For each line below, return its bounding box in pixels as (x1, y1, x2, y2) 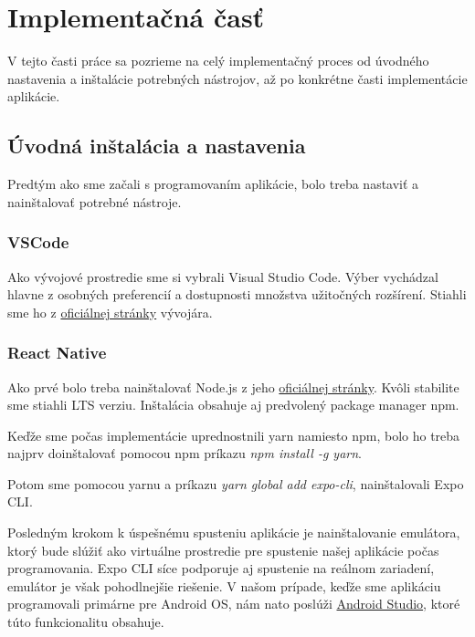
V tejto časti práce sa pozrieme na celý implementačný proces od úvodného (7, 51, 429, 70)
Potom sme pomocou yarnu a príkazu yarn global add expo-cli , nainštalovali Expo (7, 474, 464, 493)
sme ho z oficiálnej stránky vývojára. (7, 302, 213, 321)
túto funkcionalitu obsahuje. (7, 612, 164, 632)
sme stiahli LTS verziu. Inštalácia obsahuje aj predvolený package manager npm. (7, 395, 459, 414)
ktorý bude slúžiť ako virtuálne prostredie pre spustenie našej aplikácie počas (7, 540, 439, 559)
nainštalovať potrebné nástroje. (7, 192, 182, 211)
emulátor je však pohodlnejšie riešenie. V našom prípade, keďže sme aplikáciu (7, 576, 441, 595)
